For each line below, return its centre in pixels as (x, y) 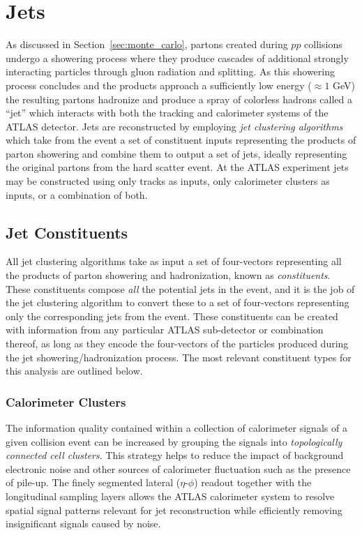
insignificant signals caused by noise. (83, 523)
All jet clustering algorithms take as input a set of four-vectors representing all (174, 261)
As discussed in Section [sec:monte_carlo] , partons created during (147, 44)
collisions (323, 44)
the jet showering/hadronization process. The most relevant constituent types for (179, 357)
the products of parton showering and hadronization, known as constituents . (168, 275)
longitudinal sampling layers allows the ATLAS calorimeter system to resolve (170, 496)
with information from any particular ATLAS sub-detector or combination (165, 330)
